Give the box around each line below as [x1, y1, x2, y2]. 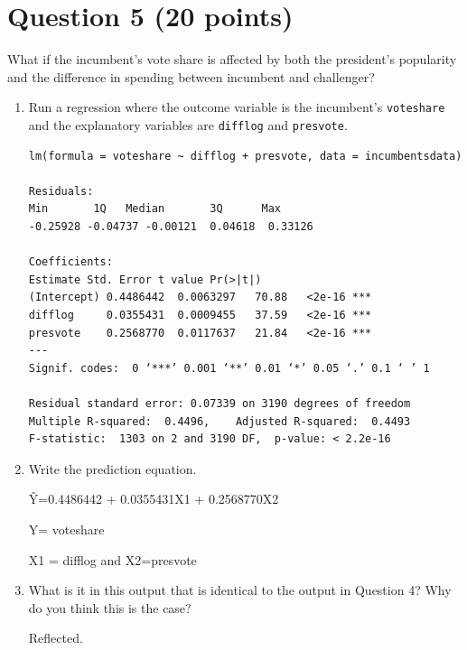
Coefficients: [28, 255, 113, 269]
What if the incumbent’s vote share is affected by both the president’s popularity [7, 50, 457, 69]
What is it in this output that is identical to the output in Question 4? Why [28, 580, 452, 599]
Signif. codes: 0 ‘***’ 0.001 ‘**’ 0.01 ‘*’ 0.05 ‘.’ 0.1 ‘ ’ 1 [28, 361, 430, 375]
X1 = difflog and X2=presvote [28, 550, 197, 569]
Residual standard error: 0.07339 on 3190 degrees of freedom [28, 396, 411, 410]
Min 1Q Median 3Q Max [28, 202, 281, 216]
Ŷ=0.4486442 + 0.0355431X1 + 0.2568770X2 [28, 489, 279, 508]
